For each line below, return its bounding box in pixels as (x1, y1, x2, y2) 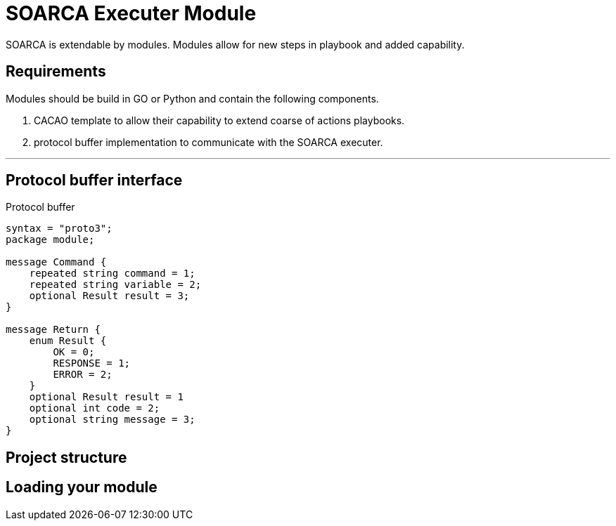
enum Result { (29, 335, 107, 347)
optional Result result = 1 (29, 391, 184, 403)
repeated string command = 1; (29, 268, 195, 280)
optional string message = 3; (29, 414, 195, 426)
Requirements (6, 63, 106, 81)
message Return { (6, 324, 101, 336)
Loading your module (6, 478, 158, 497)
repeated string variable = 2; (29, 279, 202, 291)
